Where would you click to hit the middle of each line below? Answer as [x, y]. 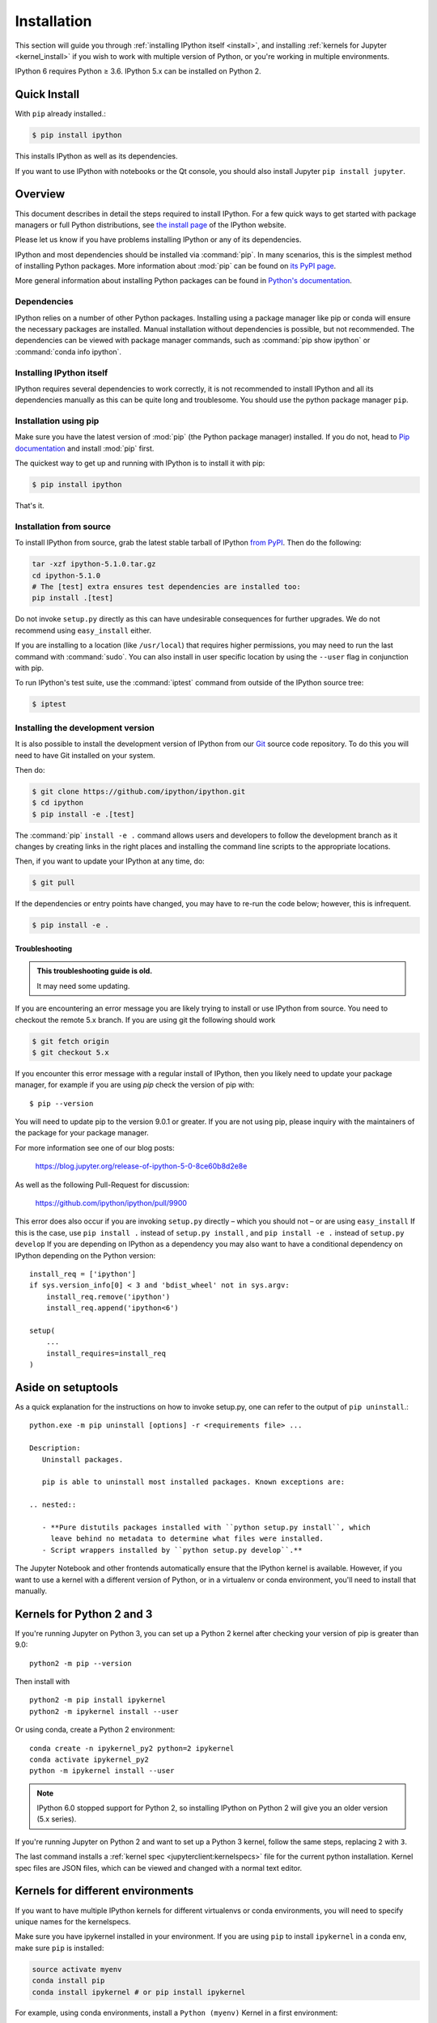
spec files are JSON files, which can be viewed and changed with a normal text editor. [159, 1868]
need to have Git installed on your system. [85, 755]
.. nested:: [53, 1505]
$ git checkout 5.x [70, 1052]
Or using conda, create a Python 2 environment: [95, 1730]
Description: [55, 1448]
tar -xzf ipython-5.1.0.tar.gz [94, 564]
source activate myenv [77, 1969]
